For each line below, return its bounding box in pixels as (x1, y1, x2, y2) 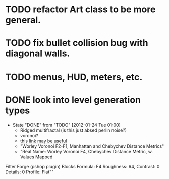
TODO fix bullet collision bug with (5, 37, 148, 49)
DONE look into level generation (5, 94, 141, 105)
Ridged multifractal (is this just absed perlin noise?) (20, 127, 127, 133)
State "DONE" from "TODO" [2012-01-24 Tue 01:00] (12, 122, 121, 128)
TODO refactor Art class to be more (5, 4, 156, 15)
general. (5, 14, 41, 26)
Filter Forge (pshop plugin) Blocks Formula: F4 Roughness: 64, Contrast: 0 (5, 163, 160, 169)
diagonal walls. (5, 48, 70, 59)
